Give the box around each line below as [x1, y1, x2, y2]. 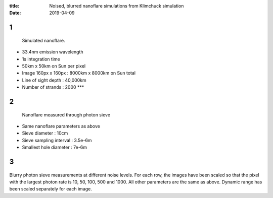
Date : [9, 10, 21, 16]
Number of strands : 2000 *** [22, 84, 84, 90]
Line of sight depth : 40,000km [22, 77, 87, 83]
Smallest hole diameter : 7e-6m [22, 144, 87, 151]
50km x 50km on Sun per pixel [22, 63, 86, 69]
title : [9, 3, 20, 9]
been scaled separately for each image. [9, 186, 92, 192]
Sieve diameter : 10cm [22, 130, 68, 136]
